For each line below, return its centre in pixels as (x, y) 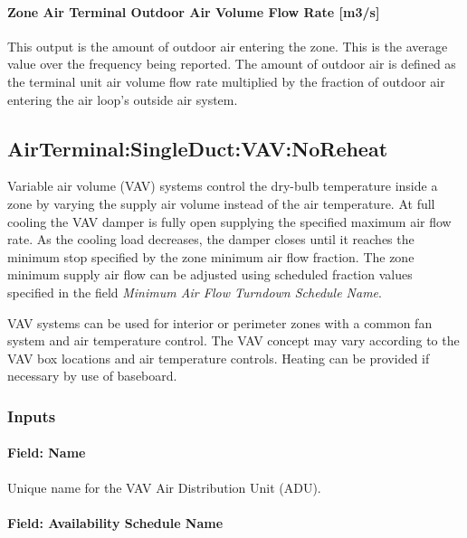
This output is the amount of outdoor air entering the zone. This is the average (228, 46)
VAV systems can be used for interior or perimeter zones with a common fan (220, 322)
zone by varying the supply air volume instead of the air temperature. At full (221, 203)
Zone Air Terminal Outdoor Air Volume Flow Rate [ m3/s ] (194, 11)
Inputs (32, 415)
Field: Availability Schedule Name (115, 522)
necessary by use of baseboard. (92, 376)
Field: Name (47, 453)
